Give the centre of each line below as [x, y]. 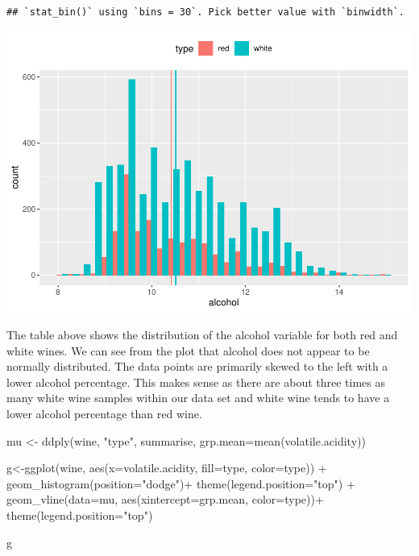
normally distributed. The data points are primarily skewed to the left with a [197, 366]
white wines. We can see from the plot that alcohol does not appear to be [188, 350]
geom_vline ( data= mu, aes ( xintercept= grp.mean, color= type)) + [165, 499]
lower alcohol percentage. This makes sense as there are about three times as [196, 382]
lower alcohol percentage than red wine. [104, 414]
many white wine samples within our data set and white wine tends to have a [198, 398]
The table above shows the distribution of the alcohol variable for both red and [202, 335]
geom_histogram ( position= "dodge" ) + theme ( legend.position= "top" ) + [181, 483]
